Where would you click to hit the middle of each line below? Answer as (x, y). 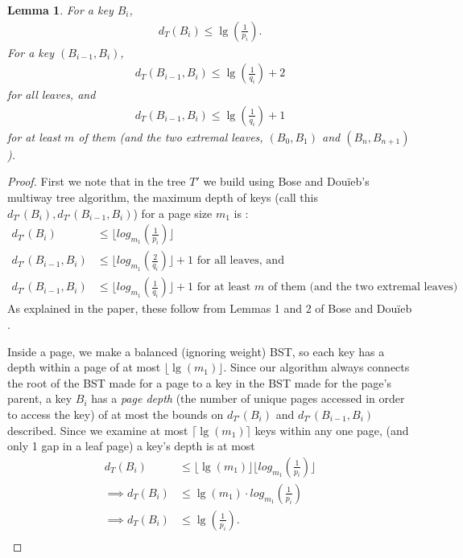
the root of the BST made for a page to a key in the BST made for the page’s (199, 382)
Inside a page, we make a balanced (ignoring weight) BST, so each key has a (196, 351)
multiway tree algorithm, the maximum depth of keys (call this (163, 197)
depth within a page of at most (84, 367)
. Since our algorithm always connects (316, 367)
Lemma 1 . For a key (60, 10)
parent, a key (40, 398)
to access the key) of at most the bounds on (116, 414)
